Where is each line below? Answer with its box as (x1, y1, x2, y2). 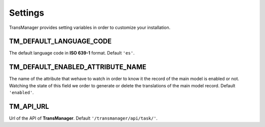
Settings (9, 7, 44, 18)
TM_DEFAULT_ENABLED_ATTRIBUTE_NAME (9, 63, 147, 71)
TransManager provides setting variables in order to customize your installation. (9, 25, 171, 30)
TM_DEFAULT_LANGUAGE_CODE (9, 37, 112, 46)
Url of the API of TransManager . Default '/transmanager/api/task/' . (9, 115, 158, 121)
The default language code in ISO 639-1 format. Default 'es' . (9, 50, 135, 56)
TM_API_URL (9, 102, 49, 110)
